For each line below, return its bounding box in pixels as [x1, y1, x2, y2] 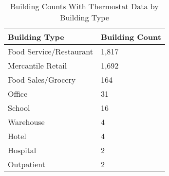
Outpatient [8, 158, 45, 170]
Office [8, 88, 27, 99]
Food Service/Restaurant [8, 46, 93, 57]
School [8, 102, 30, 113]
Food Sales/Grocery [8, 74, 76, 85]
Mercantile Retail [8, 60, 67, 71]
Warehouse [8, 116, 45, 127]
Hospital [8, 144, 37, 156]
